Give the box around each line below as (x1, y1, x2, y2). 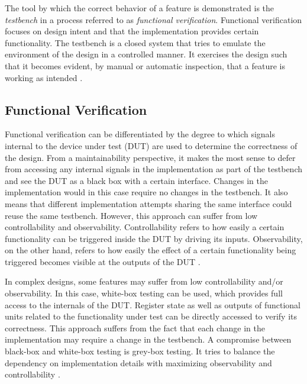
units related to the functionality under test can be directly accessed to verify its (5, 310, 298, 322)
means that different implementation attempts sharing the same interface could (5, 197, 292, 209)
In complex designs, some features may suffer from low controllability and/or (5, 275, 283, 288)
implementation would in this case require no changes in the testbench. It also (5, 186, 288, 198)
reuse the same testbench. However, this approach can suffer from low (5, 209, 258, 221)
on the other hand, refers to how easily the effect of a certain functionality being (5, 244, 296, 256)
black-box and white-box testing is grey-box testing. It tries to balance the (5, 345, 275, 357)
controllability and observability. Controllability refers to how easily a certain (5, 221, 285, 233)
